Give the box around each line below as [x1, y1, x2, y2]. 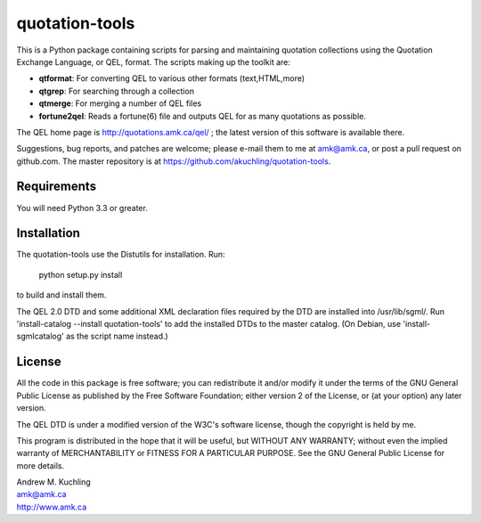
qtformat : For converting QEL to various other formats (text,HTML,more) [38, 73, 306, 84]
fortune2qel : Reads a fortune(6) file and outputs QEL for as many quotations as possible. [38, 110, 367, 121]
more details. [16, 460, 65, 471]
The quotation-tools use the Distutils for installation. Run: [16, 249, 226, 260]
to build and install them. [16, 290, 107, 300]
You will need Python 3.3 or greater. [16, 202, 149, 213]
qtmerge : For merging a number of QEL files [38, 98, 202, 109]
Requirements [16, 179, 97, 194]
